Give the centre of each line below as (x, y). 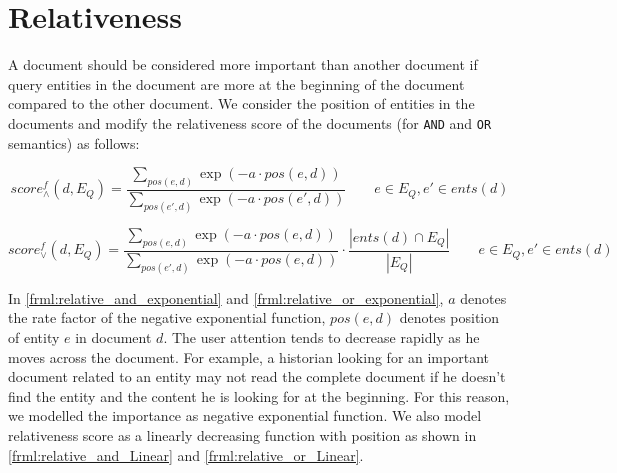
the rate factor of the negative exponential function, (167, 317)
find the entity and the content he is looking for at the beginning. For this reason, (259, 395)
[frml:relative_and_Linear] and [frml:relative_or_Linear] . (186, 454)
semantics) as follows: (74, 142)
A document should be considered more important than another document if (243, 64)
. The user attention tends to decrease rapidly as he (321, 336)
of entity (34, 336)
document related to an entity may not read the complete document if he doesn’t (257, 376)
